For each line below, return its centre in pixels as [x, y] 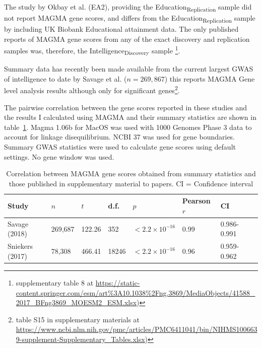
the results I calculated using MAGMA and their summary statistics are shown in [130, 117]
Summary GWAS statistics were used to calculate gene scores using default [120, 147]
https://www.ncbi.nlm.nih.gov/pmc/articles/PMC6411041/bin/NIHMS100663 [137, 329]
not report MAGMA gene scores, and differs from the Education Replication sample [130, 18]
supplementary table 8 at [55, 282]
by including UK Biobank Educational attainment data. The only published [121, 29]
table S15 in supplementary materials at [78, 319]
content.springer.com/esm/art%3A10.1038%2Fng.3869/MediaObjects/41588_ [136, 292]
